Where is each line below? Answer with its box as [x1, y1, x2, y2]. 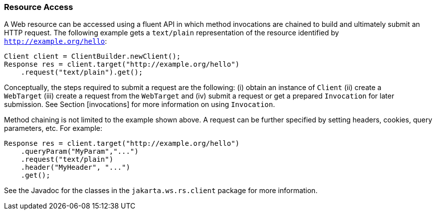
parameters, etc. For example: [4, 124, 103, 133]
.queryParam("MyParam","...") [20, 147, 139, 156]
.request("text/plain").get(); [20, 68, 143, 77]
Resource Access [4, 2, 73, 12]
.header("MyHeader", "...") [20, 163, 130, 172]
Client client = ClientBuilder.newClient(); [4, 52, 181, 61]
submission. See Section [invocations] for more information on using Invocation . [4, 100, 275, 109]
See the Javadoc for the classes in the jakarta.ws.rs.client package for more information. [4, 186, 318, 195]
